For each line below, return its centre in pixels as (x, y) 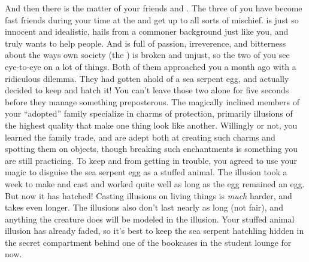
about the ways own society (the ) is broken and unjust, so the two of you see (147, 55)
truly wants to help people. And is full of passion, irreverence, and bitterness (146, 43)
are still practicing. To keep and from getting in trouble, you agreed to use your (151, 160)
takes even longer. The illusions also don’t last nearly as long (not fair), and (144, 207)
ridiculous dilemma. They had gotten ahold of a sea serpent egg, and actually (147, 78)
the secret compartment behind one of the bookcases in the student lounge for (148, 242)
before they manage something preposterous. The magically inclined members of (152, 101)
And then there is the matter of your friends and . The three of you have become (154, 8)
